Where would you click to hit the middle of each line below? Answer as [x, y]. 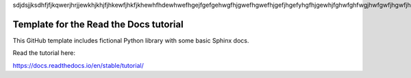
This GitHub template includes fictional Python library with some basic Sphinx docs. [131, 40]
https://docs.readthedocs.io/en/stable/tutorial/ [78, 65]
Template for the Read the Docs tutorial [98, 24]
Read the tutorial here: [44, 53]
